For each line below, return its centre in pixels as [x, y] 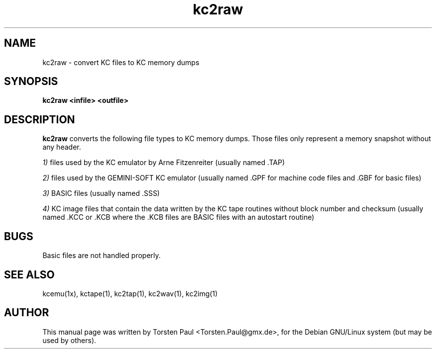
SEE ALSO [29, 274]
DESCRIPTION [40, 119]
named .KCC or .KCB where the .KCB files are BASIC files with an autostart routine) [178, 217]
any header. [62, 147]
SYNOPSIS [31, 82]
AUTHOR [27, 313]
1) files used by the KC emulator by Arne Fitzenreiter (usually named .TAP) [164, 163]
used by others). [69, 340]
